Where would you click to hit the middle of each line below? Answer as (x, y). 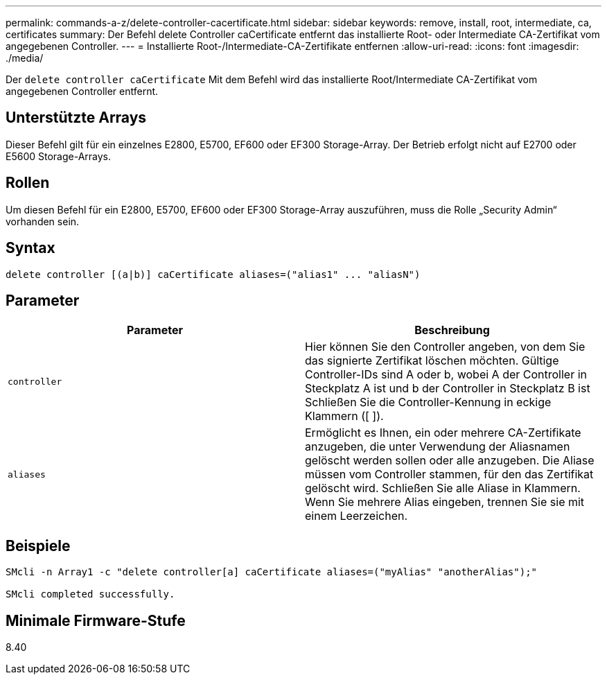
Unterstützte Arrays (76, 118)
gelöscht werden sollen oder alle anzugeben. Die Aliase (450, 461)
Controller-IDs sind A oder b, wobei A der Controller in (446, 375)
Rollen (28, 183)
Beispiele (38, 546)
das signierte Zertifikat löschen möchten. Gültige (432, 361)
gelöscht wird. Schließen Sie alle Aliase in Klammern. (443, 488)
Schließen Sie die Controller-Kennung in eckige (428, 402)
